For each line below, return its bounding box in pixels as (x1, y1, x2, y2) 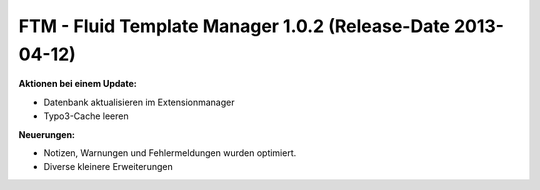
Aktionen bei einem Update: (18, 78, 137, 90)
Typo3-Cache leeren (43, 110, 129, 122)
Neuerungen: (18, 128, 75, 140)
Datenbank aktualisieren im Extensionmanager (43, 96, 235, 108)
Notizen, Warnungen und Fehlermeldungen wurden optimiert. (43, 146, 297, 159)
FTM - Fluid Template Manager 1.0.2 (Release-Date (18, 15, 450, 37)
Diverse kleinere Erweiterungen (43, 161, 174, 173)
